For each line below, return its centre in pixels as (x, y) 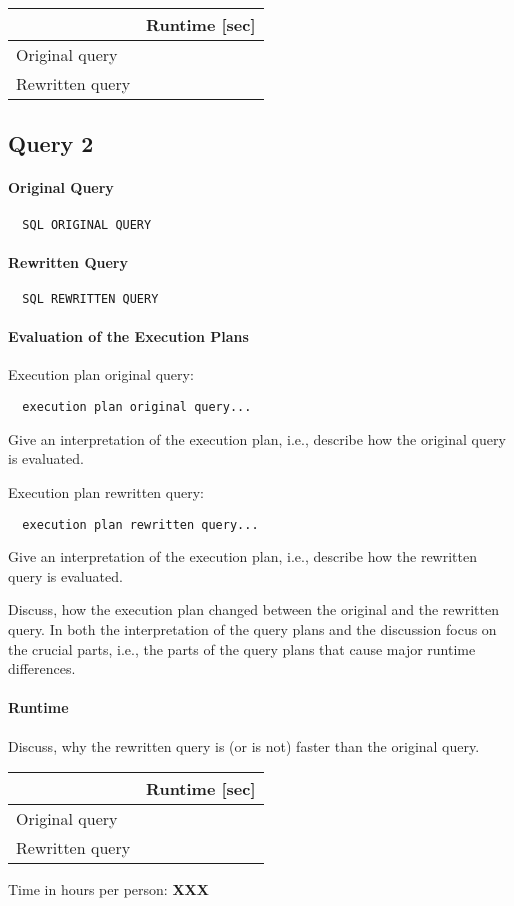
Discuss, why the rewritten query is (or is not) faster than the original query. (244, 745)
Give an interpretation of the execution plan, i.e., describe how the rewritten (242, 556)
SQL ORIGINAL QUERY (87, 224)
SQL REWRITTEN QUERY (90, 299)
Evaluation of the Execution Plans (128, 336)
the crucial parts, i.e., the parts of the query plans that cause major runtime (242, 648)
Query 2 (51, 143)
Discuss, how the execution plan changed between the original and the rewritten (253, 609)
